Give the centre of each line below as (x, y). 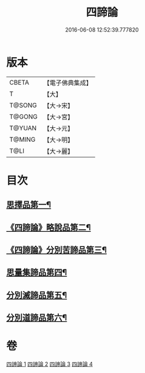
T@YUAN (23, 128)
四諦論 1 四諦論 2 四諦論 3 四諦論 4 (49, 364)
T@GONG (23, 116)
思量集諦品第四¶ (37, 272)
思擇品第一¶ (29, 205)
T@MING (22, 139)
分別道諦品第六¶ (37, 318)
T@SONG (23, 105)
